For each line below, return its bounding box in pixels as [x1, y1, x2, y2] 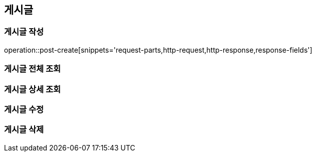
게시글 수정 [4, 104, 44, 114]
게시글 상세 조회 [4, 84, 61, 94]
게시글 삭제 [4, 124, 44, 135]
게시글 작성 [4, 27, 44, 37]
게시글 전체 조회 [4, 64, 61, 74]
